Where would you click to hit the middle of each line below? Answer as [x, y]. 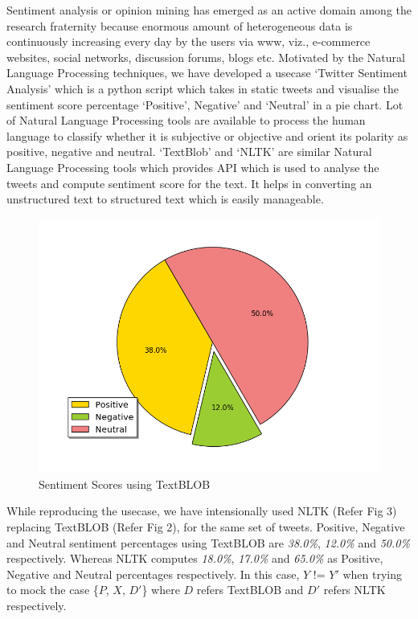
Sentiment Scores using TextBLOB [125, 484]
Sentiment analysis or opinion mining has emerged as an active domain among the [209, 10]
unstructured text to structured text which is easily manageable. [165, 199]
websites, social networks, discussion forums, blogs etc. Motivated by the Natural [206, 57]
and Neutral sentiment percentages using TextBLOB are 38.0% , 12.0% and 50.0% [208, 542]
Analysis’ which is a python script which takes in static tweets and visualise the [203, 88]
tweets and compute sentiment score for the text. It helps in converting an [189, 183]
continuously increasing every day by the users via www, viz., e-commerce [189, 41]
